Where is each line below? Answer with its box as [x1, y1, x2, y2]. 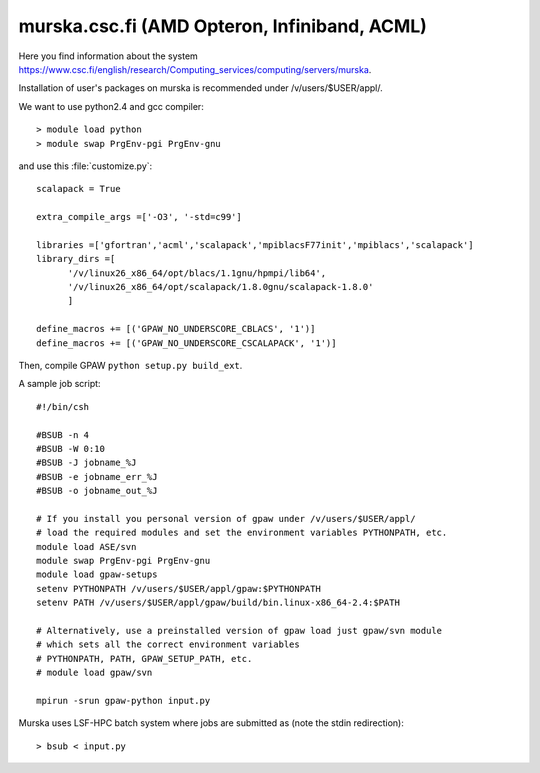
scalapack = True [36, 183, 121, 195]
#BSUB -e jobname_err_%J [36, 471, 158, 482]
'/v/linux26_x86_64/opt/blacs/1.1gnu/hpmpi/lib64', [67, 267, 327, 279]
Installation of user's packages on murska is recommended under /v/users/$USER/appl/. [18, 82, 384, 94]
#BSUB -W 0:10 [36, 443, 105, 454]
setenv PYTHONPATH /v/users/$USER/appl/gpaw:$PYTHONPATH [36, 583, 322, 594]
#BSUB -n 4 [36, 429, 90, 440]
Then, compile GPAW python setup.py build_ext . [18, 359, 243, 371]
